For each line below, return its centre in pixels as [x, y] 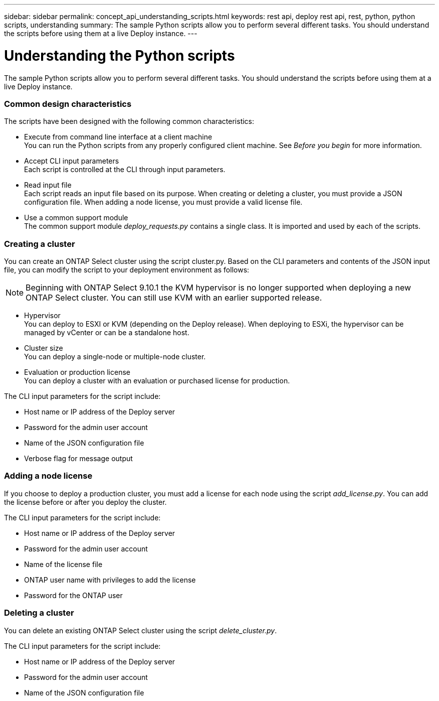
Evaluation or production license [77, 372]
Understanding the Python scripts [120, 55]
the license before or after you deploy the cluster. [85, 502]
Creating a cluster [40, 244]
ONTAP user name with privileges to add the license [110, 580]
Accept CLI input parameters [72, 161]
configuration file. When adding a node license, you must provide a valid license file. [163, 202]
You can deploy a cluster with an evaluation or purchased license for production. [157, 381]
